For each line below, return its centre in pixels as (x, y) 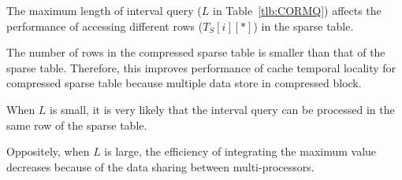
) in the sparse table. (303, 26)
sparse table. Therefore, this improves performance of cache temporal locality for (201, 67)
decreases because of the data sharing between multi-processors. (160, 166)
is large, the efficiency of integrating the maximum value (240, 151)
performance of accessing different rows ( (105, 26)
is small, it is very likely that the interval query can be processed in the (222, 109)
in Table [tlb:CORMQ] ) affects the (297, 10)
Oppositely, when (48, 151)
